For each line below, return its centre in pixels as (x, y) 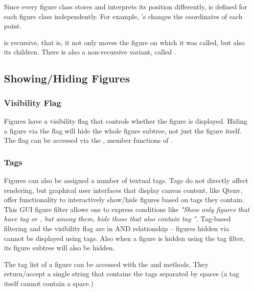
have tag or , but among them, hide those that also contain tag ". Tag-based (117, 219)
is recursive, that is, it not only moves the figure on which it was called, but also (125, 42)
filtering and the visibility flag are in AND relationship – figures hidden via (116, 228)
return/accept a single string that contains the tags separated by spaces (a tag (122, 274)
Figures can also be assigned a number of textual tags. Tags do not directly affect (126, 180)
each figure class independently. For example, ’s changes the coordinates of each (123, 16)
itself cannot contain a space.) (49, 283)
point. (13, 26)
